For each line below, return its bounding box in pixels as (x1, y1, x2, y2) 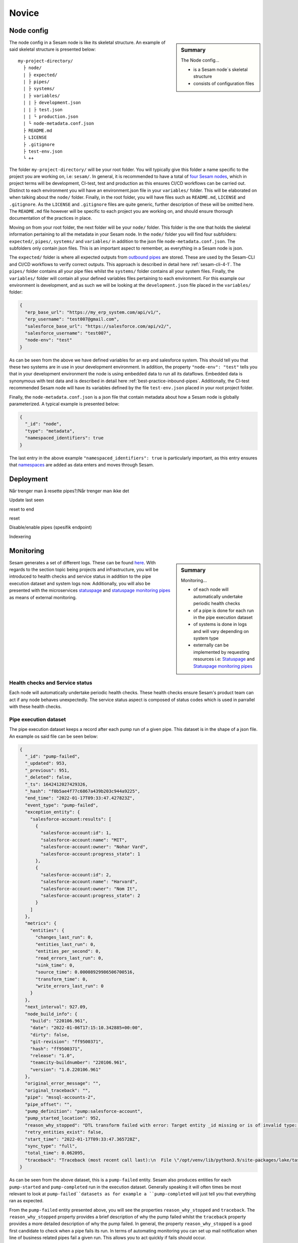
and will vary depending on (193, 628, 249, 634)
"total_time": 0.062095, (25, 1150, 85, 1156)
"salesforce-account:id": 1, (40, 830, 112, 836)
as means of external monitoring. (9, 594, 77, 600)
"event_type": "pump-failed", (25, 802, 99, 808)
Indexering (9, 533, 31, 539)
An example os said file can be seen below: (9, 733, 98, 739)
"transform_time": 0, (35, 976, 88, 982)
